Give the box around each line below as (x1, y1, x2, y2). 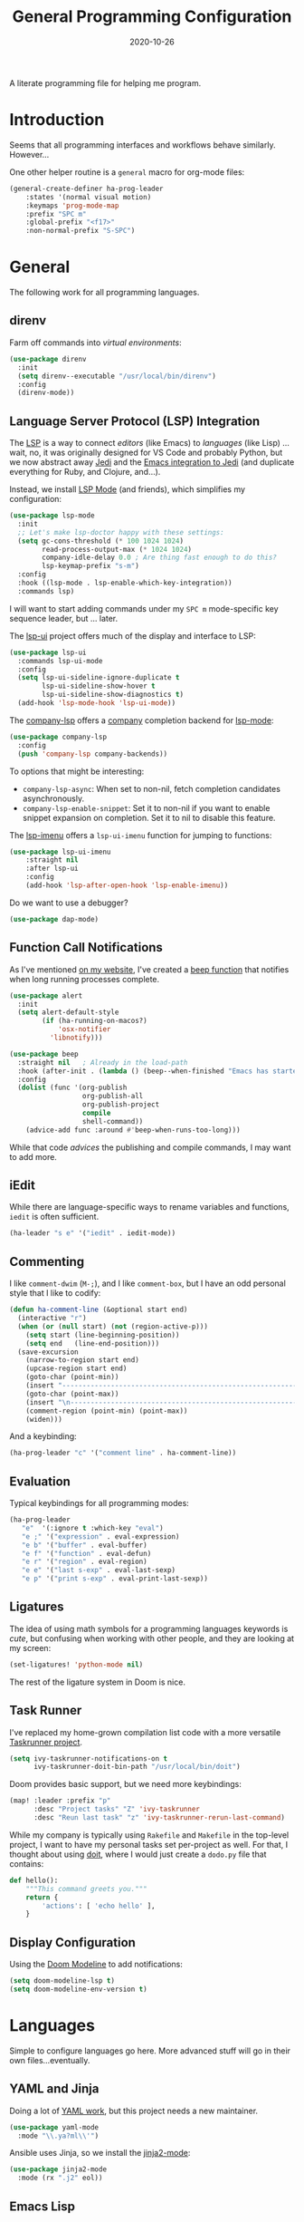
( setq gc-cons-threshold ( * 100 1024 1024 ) (17, 536, 184, 546)
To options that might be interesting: (9, 766, 145, 777)
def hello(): (9, 1876, 59, 1885)
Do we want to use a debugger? (9, 897, 128, 908)
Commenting (9, 1253, 85, 1270)
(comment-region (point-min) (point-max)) (25, 1406, 188, 1415)
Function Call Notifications (9, 940, 163, 955)
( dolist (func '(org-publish (17, 1083, 128, 1093)
